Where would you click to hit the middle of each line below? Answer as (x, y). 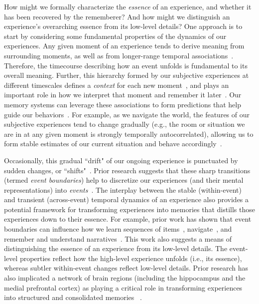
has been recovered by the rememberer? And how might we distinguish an (117, 16)
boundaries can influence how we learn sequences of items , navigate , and (118, 229)
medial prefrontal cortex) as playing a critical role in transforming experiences (123, 287)
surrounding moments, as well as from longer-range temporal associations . (119, 55)
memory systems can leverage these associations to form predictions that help (123, 104)
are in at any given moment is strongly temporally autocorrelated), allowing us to (129, 134)
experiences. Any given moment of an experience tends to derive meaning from (124, 46)
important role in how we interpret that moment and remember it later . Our (123, 95)
